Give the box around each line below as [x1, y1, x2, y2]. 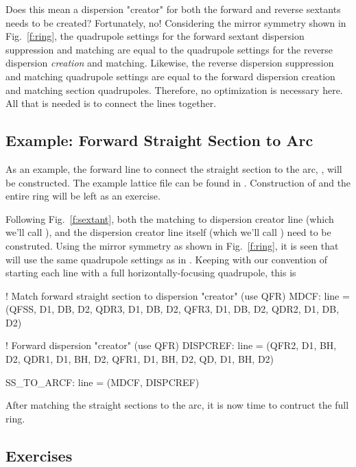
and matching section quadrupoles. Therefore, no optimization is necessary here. [5, 82, 343, 97]
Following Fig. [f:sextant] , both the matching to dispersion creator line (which [5, 211, 334, 226]
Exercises [5, 444, 73, 466]
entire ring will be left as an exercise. [5, 189, 161, 203]
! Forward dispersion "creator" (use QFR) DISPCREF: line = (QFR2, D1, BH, [5, 338, 337, 352]
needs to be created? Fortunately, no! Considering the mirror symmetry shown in [5, 15, 346, 29]
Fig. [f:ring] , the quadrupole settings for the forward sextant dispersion [5, 29, 305, 43]
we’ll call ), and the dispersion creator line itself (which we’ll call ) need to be [5, 225, 331, 239]
